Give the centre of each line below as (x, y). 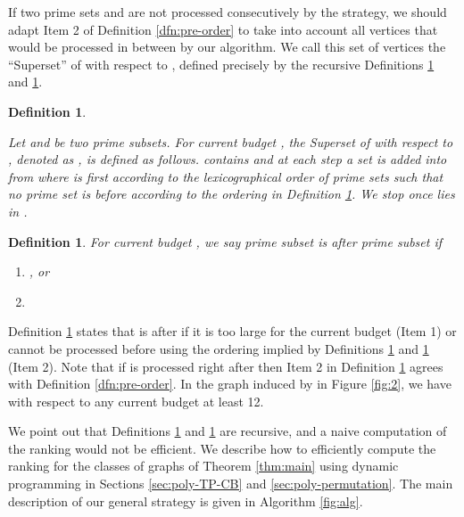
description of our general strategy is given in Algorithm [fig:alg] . (186, 501)
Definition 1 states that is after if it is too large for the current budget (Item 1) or (232, 331)
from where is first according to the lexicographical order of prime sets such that (226, 176)
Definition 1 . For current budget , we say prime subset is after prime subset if (225, 241)
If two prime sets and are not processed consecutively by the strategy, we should (228, 12)
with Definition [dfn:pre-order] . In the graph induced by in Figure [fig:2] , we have (230, 384)
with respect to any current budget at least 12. (136, 401)
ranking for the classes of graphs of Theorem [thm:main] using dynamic (203, 466)
